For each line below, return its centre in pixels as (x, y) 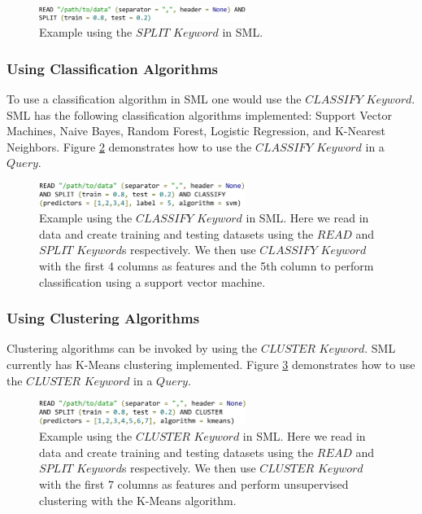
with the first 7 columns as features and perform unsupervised (194, 484)
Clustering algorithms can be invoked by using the (132, 348)
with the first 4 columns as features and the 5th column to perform (207, 265)
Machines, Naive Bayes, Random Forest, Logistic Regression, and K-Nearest (196, 131)
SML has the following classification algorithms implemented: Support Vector (199, 114)
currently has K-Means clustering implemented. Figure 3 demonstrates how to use (211, 364)
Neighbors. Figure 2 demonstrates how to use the (129, 146)
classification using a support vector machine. (152, 281)
